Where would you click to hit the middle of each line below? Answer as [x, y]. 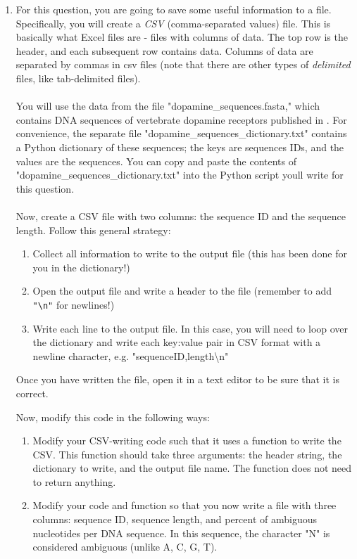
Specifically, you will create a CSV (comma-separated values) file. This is [173, 23]
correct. [32, 393]
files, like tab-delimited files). [78, 78]
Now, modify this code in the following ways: [113, 417]
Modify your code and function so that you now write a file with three [184, 505]
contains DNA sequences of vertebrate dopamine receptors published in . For [181, 119]
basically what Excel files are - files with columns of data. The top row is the [182, 37]
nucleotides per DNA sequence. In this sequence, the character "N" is [181, 533]
